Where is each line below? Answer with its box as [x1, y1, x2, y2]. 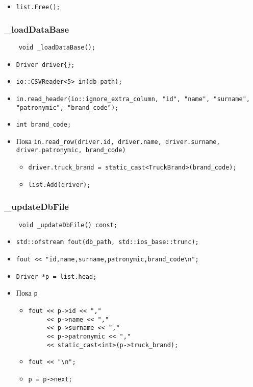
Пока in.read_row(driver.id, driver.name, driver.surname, [16, 135, 220, 146]
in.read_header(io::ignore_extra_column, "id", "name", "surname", [16, 95, 250, 103]
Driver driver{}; [16, 61, 75, 68]
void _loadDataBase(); [18, 43, 95, 51]
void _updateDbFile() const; [18, 221, 117, 229]
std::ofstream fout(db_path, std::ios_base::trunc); [16, 238, 199, 246]
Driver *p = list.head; [16, 273, 97, 280]
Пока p [16, 287, 38, 298]
